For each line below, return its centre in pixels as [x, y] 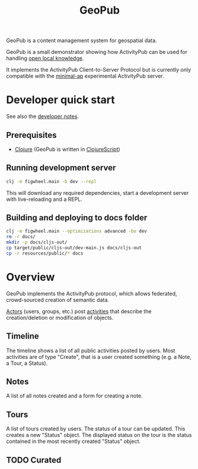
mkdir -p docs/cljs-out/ [37, 242]
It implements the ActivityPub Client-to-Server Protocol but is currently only [99, 70]
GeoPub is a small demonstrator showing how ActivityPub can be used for [97, 52]
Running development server [61, 168]
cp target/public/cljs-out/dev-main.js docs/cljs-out [74, 248]
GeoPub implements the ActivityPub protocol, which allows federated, [92, 293]
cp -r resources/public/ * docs [45, 253]
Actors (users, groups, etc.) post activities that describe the [79, 311]
